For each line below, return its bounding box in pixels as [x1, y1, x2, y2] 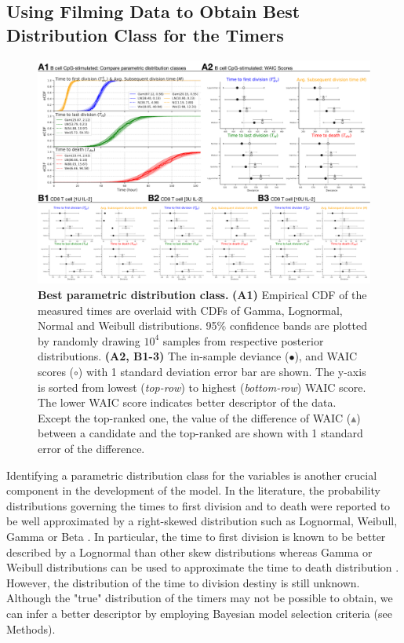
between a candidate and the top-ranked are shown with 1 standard [38, 425, 363, 441]
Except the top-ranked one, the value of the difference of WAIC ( [38, 409, 351, 426]
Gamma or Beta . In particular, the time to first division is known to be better [6, 528, 386, 544]
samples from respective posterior [162, 332, 324, 349]
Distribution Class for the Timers [6, 22, 284, 46]
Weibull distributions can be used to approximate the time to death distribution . [6, 559, 399, 575]
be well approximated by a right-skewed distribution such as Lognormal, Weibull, [6, 513, 398, 529]
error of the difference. [38, 440, 145, 456]
